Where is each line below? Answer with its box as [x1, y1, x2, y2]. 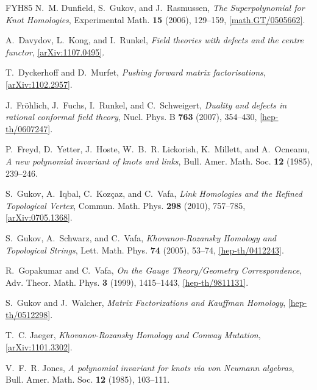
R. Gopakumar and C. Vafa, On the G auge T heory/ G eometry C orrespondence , [5, 264, 302, 277]
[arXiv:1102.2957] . [5, 77, 73, 90]
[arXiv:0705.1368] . [5, 211, 73, 224]
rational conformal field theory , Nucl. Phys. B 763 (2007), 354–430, [5, 110, 257, 123]
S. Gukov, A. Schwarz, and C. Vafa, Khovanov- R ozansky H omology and [5, 231, 276, 244]
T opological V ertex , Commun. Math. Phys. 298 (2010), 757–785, [5, 199, 246, 211]
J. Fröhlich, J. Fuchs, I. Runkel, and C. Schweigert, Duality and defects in [5, 98, 287, 111]
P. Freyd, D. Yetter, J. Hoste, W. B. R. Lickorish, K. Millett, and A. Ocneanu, [5, 143, 310, 155]
